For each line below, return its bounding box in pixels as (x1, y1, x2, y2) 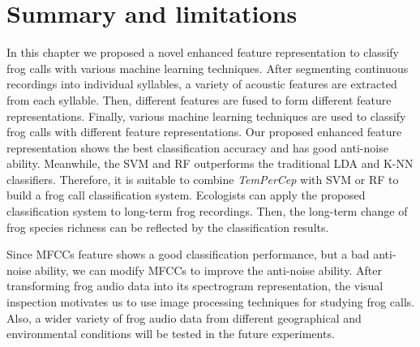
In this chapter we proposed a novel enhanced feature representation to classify (6, 44, 399, 61)
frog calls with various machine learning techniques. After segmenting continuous (6, 59, 409, 76)
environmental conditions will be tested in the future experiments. (6, 325, 335, 342)
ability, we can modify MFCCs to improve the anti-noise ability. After (35, 261, 382, 278)
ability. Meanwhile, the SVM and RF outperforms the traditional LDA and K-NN (6, 155, 414, 172)
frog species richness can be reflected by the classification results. (6, 218, 329, 235)
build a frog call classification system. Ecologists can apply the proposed (6, 186, 366, 203)
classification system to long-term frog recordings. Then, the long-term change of (6, 203, 408, 220)
